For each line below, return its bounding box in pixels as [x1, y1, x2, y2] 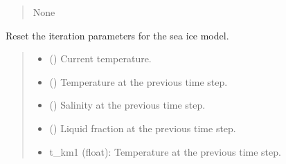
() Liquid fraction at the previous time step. [49, 120, 236, 135]
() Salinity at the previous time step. [49, 98, 206, 112]
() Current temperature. [49, 51, 152, 66]
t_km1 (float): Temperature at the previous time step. [49, 144, 281, 158]
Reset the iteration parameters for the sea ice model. [6, 28, 229, 42]
